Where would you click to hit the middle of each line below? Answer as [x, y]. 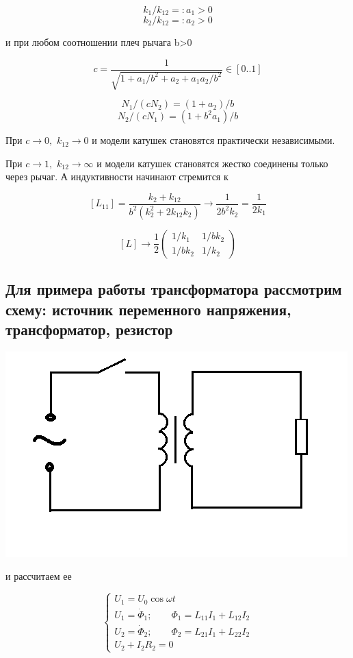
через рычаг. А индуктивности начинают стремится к [117, 176]
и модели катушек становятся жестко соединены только [212, 163]
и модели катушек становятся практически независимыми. [213, 140]
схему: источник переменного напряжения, [148, 309]
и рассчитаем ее [39, 576]
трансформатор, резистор [89, 329]
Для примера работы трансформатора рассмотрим [174, 289]
